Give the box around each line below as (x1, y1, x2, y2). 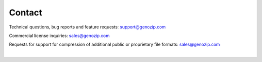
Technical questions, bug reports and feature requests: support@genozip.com (9, 24, 166, 30)
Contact (9, 7, 42, 18)
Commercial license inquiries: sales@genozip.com (9, 33, 110, 38)
